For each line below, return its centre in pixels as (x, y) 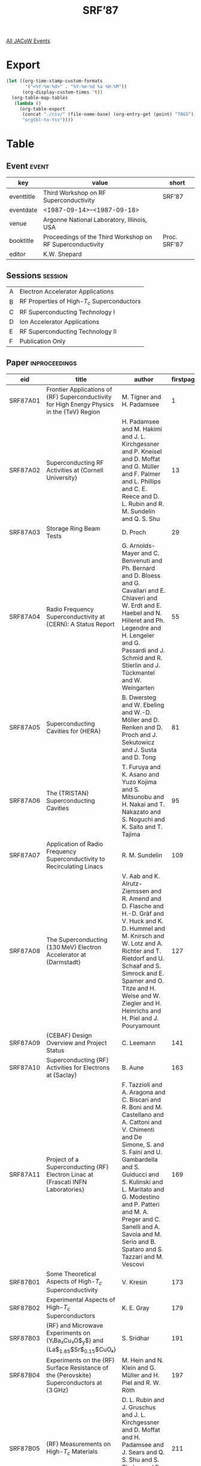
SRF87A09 (25, 1043)
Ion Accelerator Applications (60, 322)
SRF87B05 (25, 1448)
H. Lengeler (138, 635)
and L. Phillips (141, 481)
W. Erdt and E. (142, 605)
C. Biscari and (141, 1099)
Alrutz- (132, 883)
